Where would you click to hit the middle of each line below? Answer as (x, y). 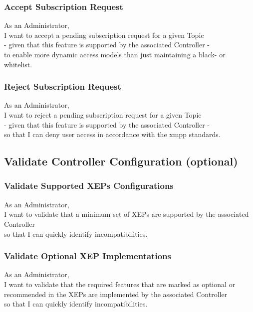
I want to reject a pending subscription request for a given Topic (103, 115)
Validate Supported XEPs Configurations (89, 186)
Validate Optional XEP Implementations (88, 256)
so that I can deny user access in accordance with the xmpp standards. (112, 134)
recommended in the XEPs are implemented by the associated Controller (116, 294)
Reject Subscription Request (63, 86)
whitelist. (18, 64)
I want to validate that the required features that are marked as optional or (120, 284)
